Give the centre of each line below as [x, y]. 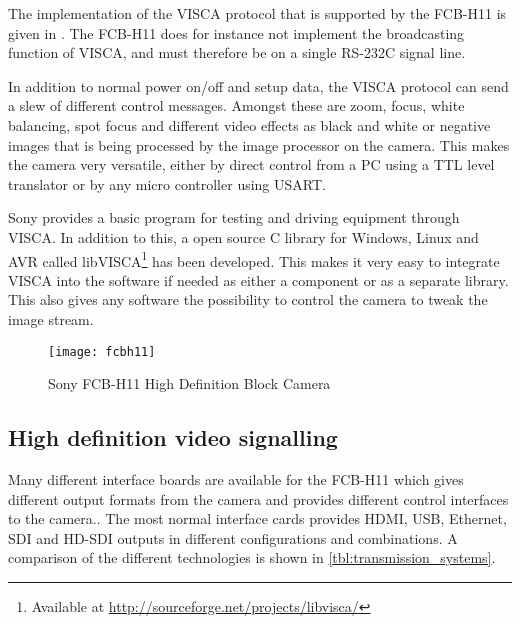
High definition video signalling [173, 437]
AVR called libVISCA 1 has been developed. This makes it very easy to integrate [254, 259]
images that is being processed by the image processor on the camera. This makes [259, 144]
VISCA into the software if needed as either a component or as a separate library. [258, 279]
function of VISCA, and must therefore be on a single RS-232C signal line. [237, 52]
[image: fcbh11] [102, 351]
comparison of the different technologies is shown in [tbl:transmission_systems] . [252, 557]
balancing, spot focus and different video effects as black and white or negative [249, 124]
